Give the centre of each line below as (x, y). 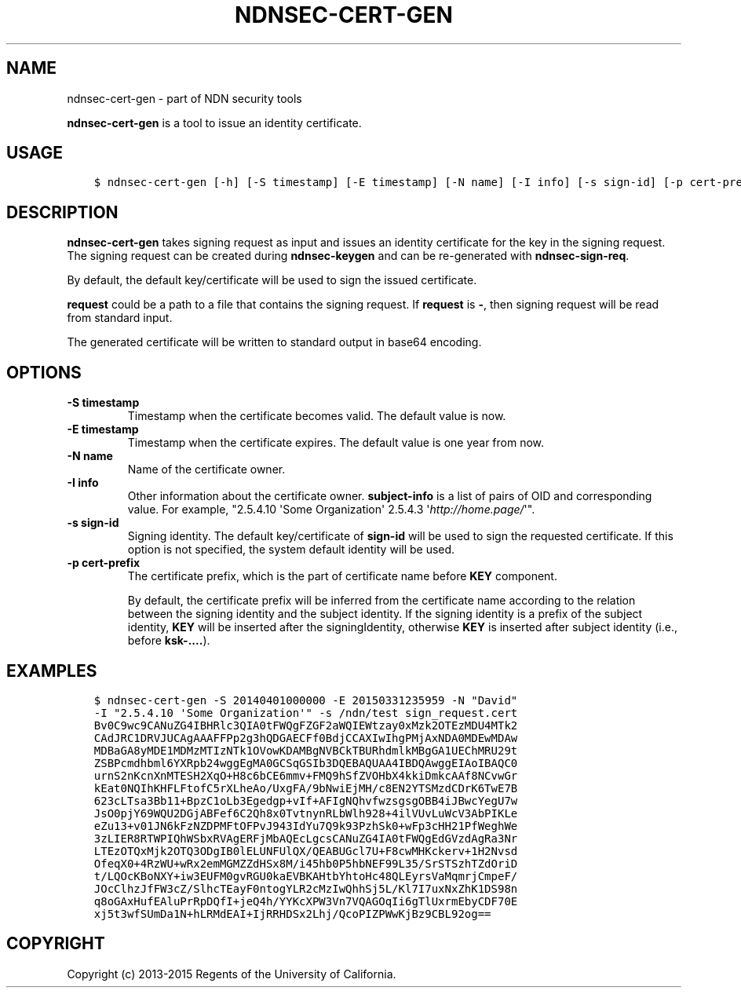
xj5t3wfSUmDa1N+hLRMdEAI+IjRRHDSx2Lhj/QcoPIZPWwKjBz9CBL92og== (292, 914)
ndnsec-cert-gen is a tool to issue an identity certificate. (214, 122)
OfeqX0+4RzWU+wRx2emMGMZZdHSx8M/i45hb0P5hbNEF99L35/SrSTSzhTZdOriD (306, 863)
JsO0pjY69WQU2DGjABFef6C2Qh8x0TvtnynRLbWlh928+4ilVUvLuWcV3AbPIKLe (306, 813)
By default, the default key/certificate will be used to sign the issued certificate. (272, 280)
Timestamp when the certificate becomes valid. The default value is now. (317, 416)
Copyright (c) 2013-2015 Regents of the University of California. (232, 974)
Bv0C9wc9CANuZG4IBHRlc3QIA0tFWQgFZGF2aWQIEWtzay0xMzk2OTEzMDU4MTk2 (306, 725)
